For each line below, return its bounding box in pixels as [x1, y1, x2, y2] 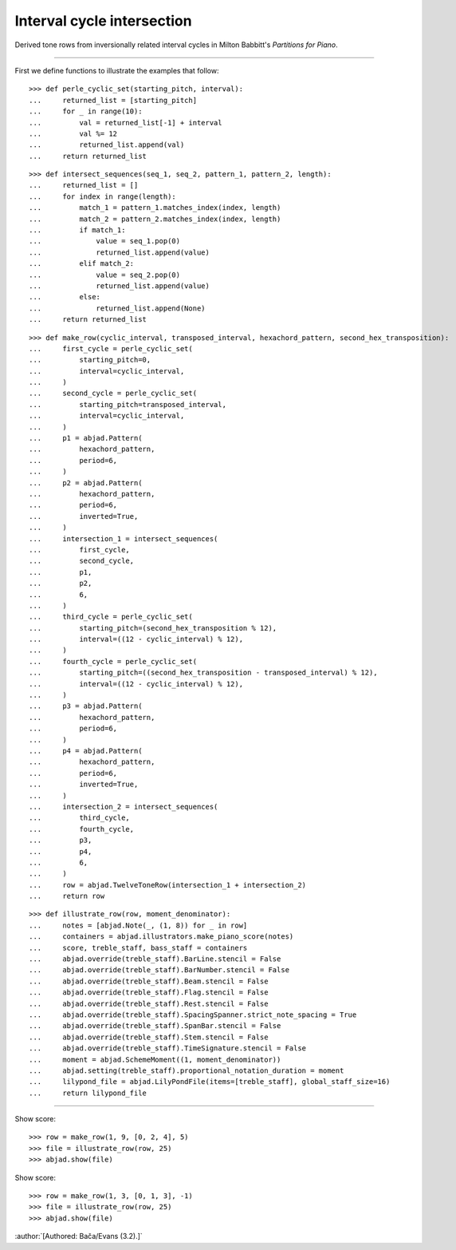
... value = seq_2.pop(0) [29, 270, 181, 279]
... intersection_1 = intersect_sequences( [29, 534, 218, 543]
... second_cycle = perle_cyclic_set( [29, 389, 198, 398]
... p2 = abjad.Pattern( [29, 478, 143, 487]
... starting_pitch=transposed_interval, [29, 400, 227, 409]
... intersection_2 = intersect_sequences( [29, 802, 218, 811]
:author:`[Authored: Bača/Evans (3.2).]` [14, 1232, 143, 1241]
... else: [29, 292, 101, 302]
